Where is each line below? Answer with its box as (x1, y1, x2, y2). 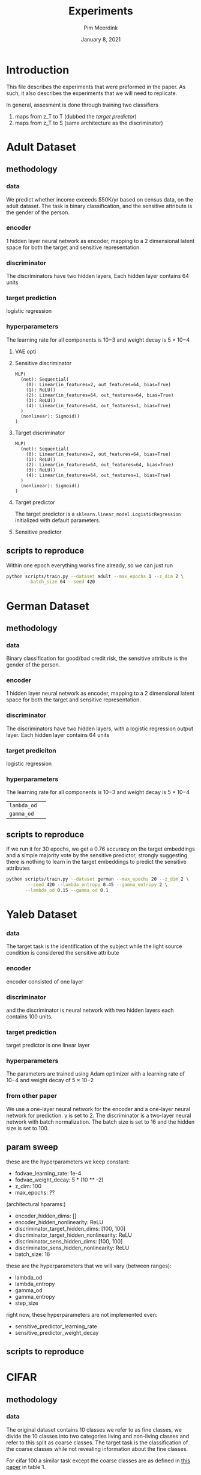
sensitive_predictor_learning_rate (14, 1322, 97, 1330)
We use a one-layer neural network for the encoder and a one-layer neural (6, 1105, 191, 1112)
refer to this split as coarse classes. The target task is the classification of (6, 1439, 188, 1446)
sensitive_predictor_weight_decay (14, 1329, 99, 1336)
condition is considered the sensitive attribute (6, 949, 119, 956)
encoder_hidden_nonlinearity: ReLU (14, 1218, 104, 1225)
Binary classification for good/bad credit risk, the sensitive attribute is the (6, 654, 188, 662)
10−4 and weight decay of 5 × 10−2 (6, 1077, 94, 1084)
